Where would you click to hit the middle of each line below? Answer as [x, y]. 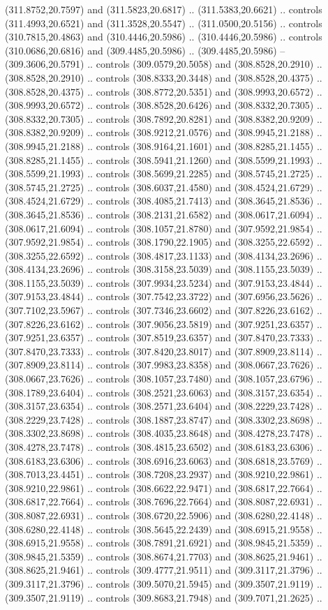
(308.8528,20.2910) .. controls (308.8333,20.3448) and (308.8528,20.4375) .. [164, 77]
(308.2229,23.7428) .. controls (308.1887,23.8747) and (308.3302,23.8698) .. [164, 419]
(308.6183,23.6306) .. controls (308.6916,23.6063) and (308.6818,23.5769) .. [164, 460]
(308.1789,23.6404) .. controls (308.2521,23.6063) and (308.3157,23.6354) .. [164, 392]
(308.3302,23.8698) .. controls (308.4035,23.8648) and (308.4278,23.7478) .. [164, 433]
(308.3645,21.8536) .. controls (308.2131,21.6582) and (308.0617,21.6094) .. [164, 214]
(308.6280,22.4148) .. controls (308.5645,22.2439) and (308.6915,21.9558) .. [164, 529]
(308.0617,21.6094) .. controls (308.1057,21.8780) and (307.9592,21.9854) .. [164, 228]
